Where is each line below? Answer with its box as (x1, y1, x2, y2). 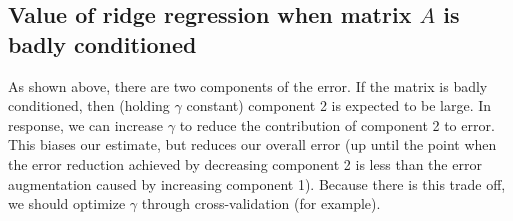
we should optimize (8, 193, 126, 214)
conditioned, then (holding (8, 95, 170, 116)
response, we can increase (8, 114, 164, 135)
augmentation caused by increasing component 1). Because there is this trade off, (8, 173, 506, 194)
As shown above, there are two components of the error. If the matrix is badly (8, 75, 488, 96)
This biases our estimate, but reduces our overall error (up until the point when (8, 134, 497, 155)
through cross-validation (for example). (141, 193, 381, 214)
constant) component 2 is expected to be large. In (186, 95, 492, 116)
